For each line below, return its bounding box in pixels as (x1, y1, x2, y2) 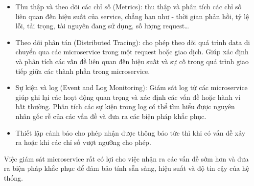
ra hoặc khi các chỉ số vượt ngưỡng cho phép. (15, 137, 151, 147)
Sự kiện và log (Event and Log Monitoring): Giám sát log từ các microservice (15, 82, 248, 93)
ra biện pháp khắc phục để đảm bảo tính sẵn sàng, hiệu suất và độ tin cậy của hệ (4, 163, 249, 173)
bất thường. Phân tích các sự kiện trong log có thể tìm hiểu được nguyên (15, 101, 235, 112)
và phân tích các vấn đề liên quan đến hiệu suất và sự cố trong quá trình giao (15, 56, 249, 66)
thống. (4, 172, 23, 183)
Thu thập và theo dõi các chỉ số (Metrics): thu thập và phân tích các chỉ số (15, 1, 242, 11)
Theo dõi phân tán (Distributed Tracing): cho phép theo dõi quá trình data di (15, 37, 250, 47)
